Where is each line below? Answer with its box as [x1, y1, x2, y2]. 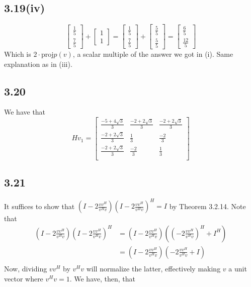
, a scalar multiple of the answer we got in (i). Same [72, 48, 233, 59]
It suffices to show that [4, 201, 75, 211]
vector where [4, 273, 43, 283]
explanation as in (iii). [4, 58, 72, 69]
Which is [4, 48, 31, 59]
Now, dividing [4, 263, 47, 274]
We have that [4, 107, 46, 117]
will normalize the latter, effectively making [86, 263, 221, 274]
